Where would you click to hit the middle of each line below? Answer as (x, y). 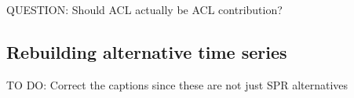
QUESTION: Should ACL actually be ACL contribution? (144, 9)
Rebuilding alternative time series (147, 51)
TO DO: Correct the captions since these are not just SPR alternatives (177, 84)
